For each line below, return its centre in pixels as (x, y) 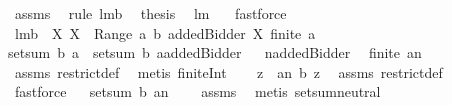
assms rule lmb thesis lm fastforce (150, 13)
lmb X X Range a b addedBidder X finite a (165, 32)
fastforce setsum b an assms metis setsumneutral (197, 91)
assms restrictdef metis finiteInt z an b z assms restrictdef (228, 71)
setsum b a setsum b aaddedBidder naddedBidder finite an (215, 52)
